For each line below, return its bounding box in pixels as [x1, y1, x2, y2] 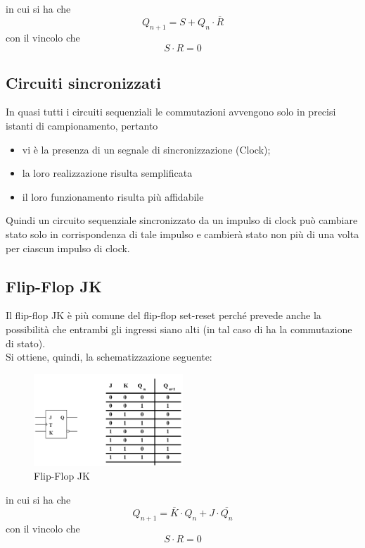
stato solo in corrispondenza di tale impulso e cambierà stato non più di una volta [6, 226, 359, 241]
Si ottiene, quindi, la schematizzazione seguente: [6, 349, 212, 364]
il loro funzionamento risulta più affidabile [22, 189, 204, 204]
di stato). [6, 335, 46, 350]
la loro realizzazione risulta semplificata [22, 166, 193, 180]
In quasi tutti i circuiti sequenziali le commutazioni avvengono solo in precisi [6, 104, 336, 119]
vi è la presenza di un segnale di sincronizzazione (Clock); [22, 142, 271, 156]
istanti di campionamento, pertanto [6, 118, 158, 132]
